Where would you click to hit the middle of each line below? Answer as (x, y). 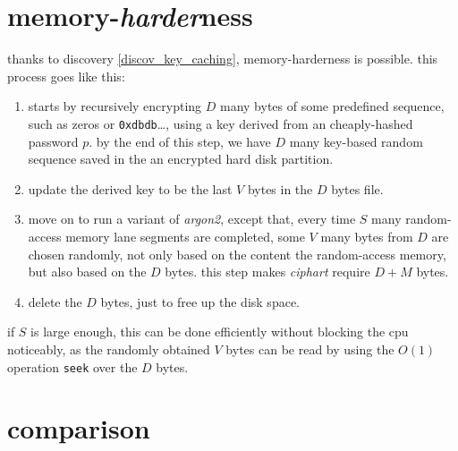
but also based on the (87, 272)
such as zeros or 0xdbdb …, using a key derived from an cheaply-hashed (221, 123)
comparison (79, 428)
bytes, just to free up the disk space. (200, 301)
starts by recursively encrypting (115, 106)
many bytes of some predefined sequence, (332, 106)
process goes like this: (66, 76)
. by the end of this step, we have (180, 141)
